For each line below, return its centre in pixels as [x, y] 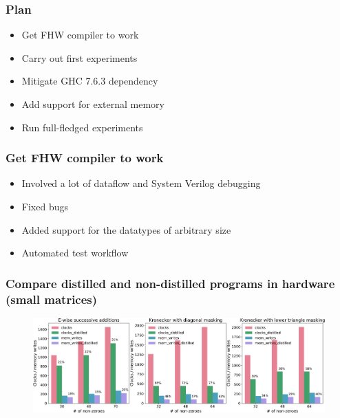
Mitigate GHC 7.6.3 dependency [90, 81]
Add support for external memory [93, 104]
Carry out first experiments [79, 57]
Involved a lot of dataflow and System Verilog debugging [141, 183]
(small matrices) [52, 299]
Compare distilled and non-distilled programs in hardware [170, 283]
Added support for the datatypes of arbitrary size [126, 229]
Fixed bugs [45, 206]
